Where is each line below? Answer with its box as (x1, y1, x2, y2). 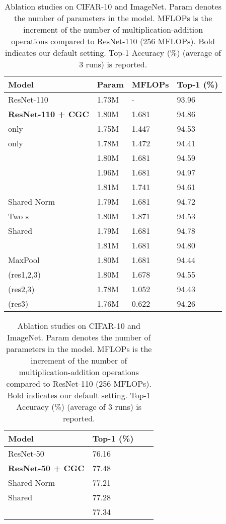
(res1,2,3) (8, 269, 41, 280)
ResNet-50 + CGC (8, 462, 85, 474)
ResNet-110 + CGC (8, 108, 89, 120)
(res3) (8, 298, 29, 309)
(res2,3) (8, 283, 35, 295)
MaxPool (8, 254, 40, 266)
